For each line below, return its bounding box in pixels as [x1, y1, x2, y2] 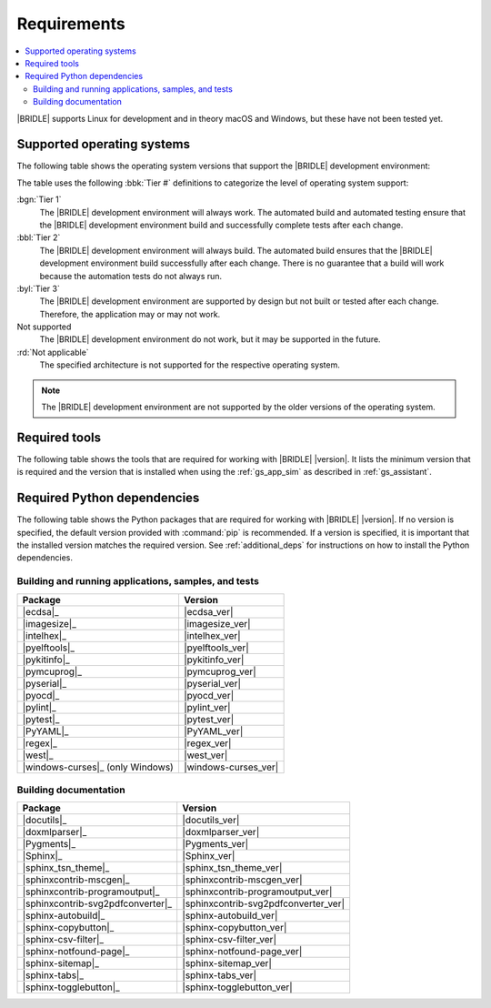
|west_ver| [183, 749, 228, 761]
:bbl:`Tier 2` [16, 232, 61, 243]
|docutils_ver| [182, 814, 240, 827]
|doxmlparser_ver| [182, 826, 260, 839]
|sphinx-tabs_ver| [182, 969, 257, 982]
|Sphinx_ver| [182, 850, 235, 862]
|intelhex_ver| [183, 629, 241, 641]
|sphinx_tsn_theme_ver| [182, 862, 283, 874]
